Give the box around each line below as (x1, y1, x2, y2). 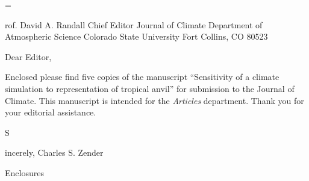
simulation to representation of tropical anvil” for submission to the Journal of (5, 82, 295, 94)
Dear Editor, (5, 50, 52, 63)
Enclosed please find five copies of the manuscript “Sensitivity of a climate (5, 70, 279, 83)
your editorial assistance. (5, 106, 96, 118)
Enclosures (5, 166, 44, 179)
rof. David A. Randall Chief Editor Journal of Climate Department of (5, 18, 263, 31)
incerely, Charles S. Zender (5, 146, 104, 159)
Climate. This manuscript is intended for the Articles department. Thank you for (5, 94, 304, 106)
